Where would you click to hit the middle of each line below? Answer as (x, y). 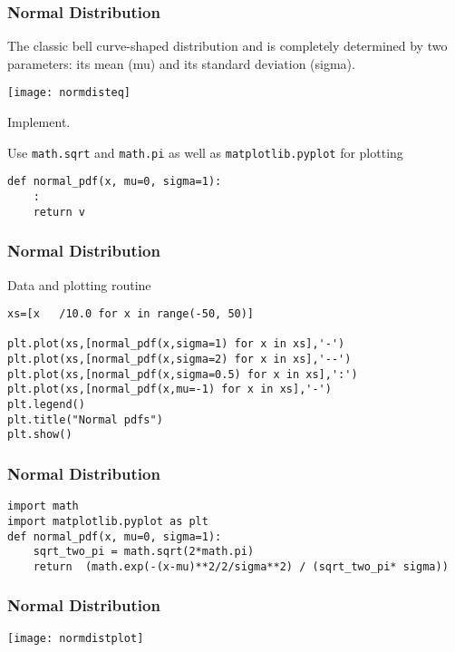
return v (59, 212)
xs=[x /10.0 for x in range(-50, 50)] (131, 314)
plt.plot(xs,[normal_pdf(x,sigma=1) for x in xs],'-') (176, 344)
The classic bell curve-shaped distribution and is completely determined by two (227, 46)
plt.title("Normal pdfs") (85, 419)
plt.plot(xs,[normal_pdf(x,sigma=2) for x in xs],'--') (179, 360)
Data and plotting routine (79, 284)
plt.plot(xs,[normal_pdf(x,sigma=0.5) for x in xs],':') (183, 374)
